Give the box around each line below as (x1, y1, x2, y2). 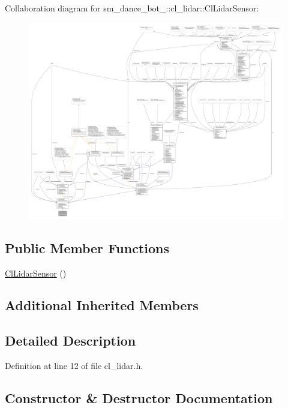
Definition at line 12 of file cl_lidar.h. (5, 359, 143, 372)
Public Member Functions (5, 238, 169, 257)
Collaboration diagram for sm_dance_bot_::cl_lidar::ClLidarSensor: (5, 2, 259, 14)
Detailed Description (5, 331, 136, 350)
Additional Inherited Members (5, 296, 199, 314)
